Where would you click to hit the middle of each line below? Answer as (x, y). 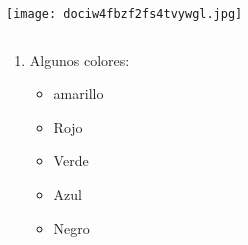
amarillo (78, 93)
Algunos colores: (79, 59)
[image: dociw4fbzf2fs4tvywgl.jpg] (124, 14)
